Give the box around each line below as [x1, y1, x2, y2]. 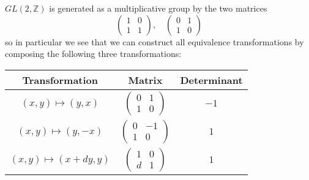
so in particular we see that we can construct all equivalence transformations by [5, 35, 304, 48]
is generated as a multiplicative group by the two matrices [49, 2, 267, 14]
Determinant [180, 72, 243, 87]
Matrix [128, 72, 163, 87]
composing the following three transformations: [5, 47, 182, 60]
